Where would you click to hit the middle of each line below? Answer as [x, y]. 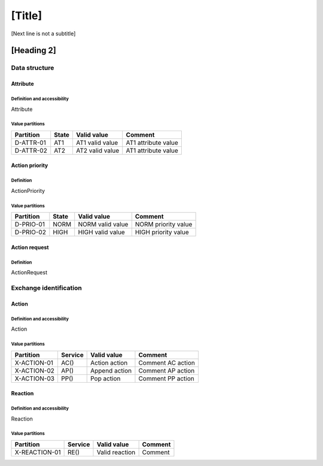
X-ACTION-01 [34, 362]
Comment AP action [167, 370]
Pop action [105, 379]
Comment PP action [166, 379]
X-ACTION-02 [35, 370]
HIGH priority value [162, 232]
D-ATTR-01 [30, 143]
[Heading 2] [33, 51]
